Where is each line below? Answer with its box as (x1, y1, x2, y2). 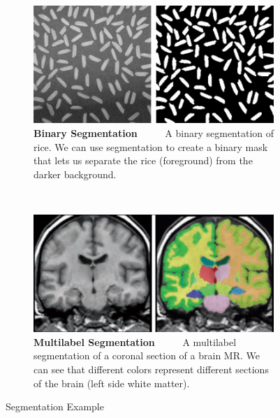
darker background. (34, 166, 117, 181)
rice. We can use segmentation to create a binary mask (34, 139, 268, 154)
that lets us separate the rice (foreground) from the (34, 153, 253, 168)
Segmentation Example (6, 399, 104, 414)
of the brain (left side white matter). (34, 375, 190, 390)
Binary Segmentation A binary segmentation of (34, 126, 274, 140)
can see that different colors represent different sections (34, 361, 269, 376)
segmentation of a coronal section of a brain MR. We (34, 348, 260, 363)
